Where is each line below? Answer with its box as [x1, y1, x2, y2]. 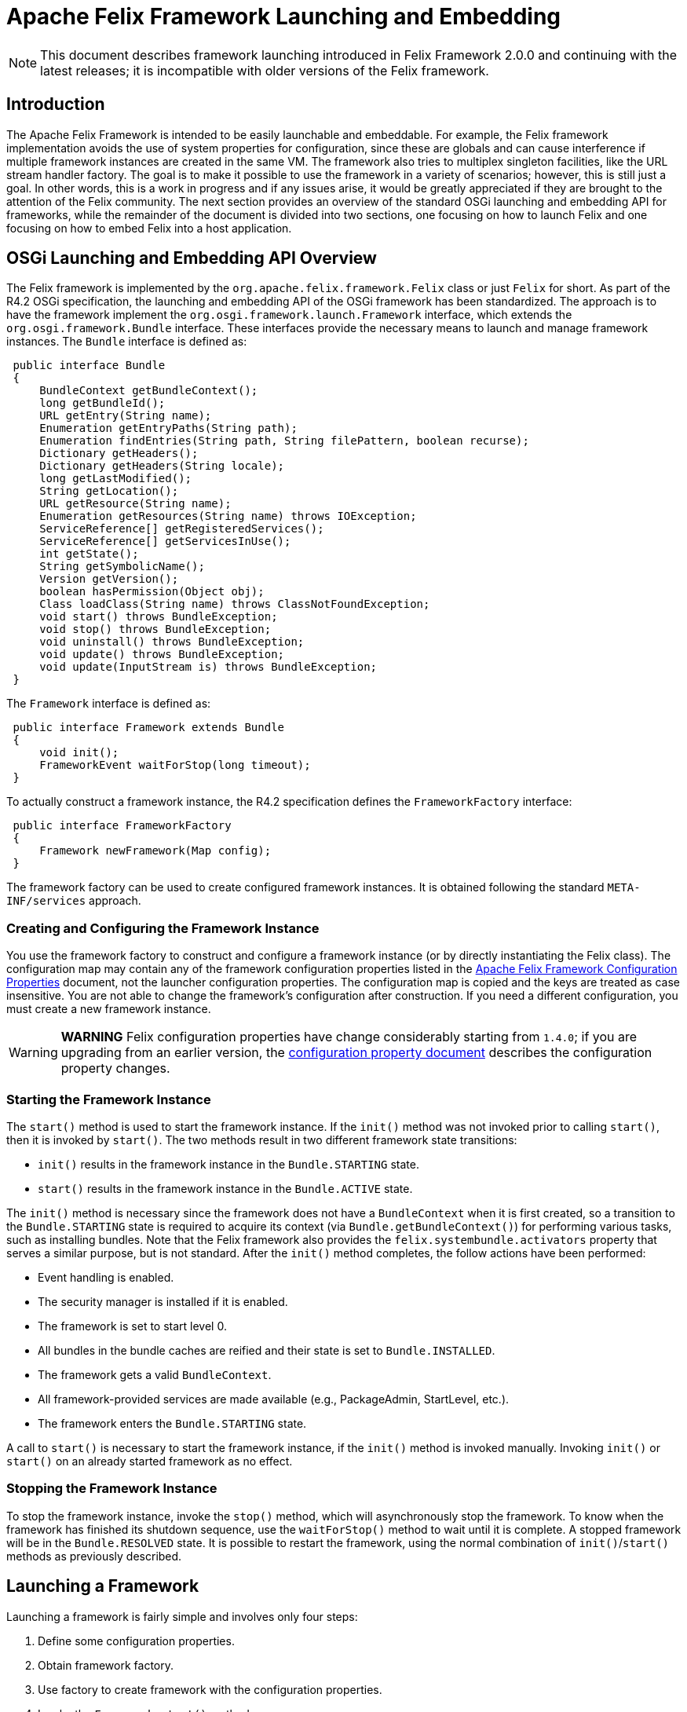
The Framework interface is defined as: [6, 697, 211, 711]
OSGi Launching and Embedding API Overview [6, 248, 377, 269]
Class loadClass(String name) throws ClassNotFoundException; [39, 598, 430, 611]
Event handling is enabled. [38, 1270, 174, 1284]
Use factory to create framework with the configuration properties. [38, 1682, 382, 1696]
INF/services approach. [6, 894, 141, 908]
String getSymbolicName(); [39, 560, 205, 573]
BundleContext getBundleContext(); [39, 384, 258, 397]
